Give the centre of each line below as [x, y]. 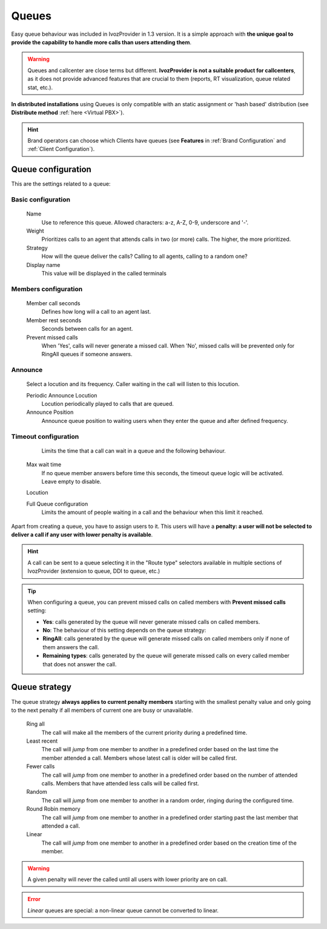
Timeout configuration [45, 436]
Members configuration [47, 289]
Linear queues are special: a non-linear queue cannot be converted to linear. [123, 910]
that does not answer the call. [80, 664]
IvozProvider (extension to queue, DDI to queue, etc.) [94, 571]
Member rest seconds [54, 320]
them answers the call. [71, 647]
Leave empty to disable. [71, 481]
